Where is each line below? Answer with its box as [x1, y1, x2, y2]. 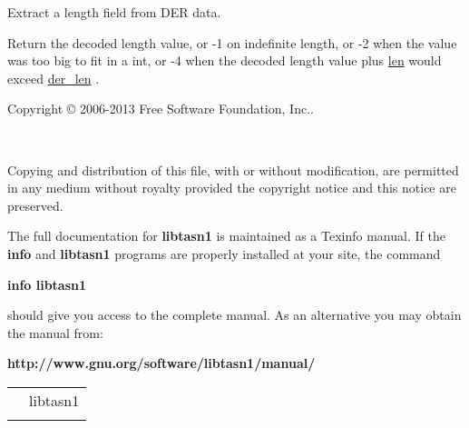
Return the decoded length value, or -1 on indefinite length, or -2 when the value [7, 33, 457, 52]
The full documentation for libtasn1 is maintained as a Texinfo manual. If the [7, 226, 445, 245]
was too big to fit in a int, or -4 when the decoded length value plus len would [7, 51, 442, 70]
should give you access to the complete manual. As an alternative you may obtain [7, 305, 462, 324]
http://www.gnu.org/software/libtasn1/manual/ [7, 353, 316, 373]
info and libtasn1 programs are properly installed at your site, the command [7, 244, 441, 263]
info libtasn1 [7, 274, 87, 294]
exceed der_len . [7, 68, 100, 87]
